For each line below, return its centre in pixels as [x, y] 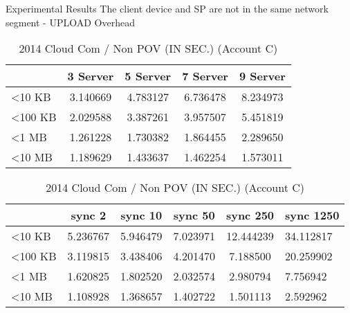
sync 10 [141, 215]
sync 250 [250, 215]
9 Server [262, 76]
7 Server [205, 76]
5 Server [148, 76]
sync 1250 [312, 215]
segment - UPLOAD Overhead [70, 22]
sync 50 [194, 215]
